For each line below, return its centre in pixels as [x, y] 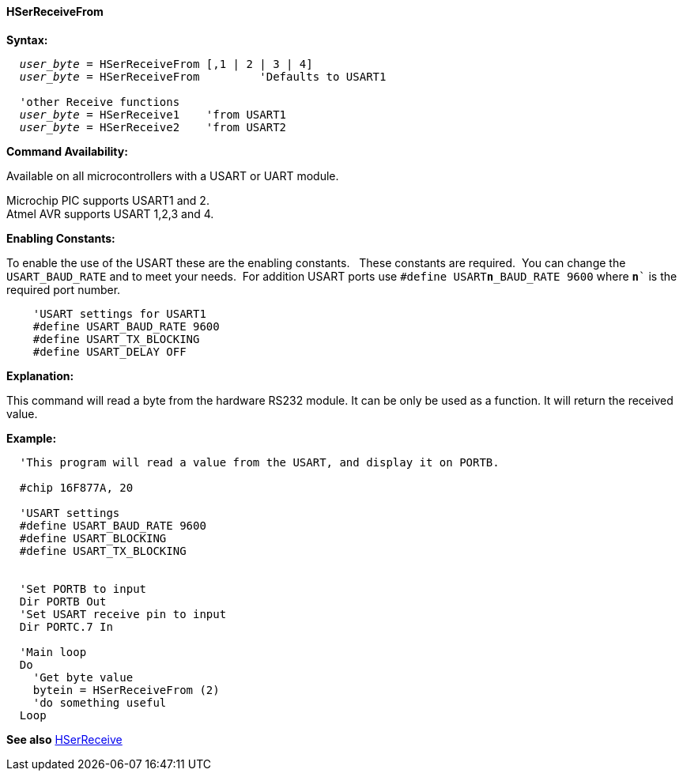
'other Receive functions [100, 102]
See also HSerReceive [64, 739]
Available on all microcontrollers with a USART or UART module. [173, 175]
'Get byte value [83, 677]
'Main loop [53, 652]
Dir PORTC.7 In [66, 626]
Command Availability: [67, 151]
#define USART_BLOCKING [93, 538]
